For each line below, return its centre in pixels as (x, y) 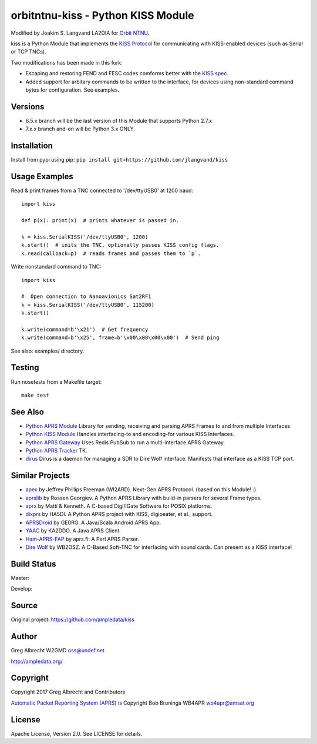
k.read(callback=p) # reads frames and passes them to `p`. (111, 253)
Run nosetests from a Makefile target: (56, 381)
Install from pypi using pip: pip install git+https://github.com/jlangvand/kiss (119, 160)
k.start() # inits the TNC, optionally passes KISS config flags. (120, 245)
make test (35, 395)
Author (24, 637)
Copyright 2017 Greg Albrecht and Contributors (68, 692)
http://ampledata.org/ (37, 661)
